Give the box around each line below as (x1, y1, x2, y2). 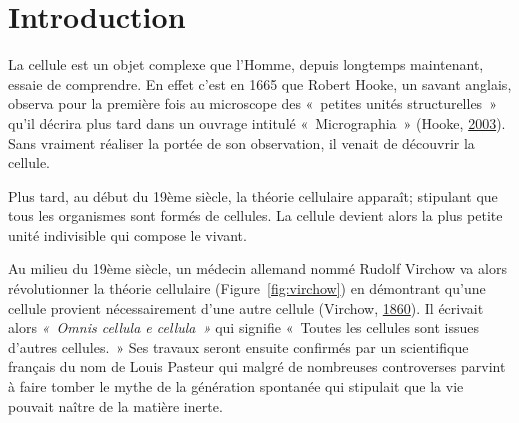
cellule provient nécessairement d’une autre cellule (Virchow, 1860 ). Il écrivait (8, 297, 484, 318)
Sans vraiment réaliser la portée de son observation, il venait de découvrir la (8, 132, 475, 153)
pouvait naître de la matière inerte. (8, 395, 223, 416)
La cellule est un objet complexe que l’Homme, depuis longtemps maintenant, (8, 54, 484, 75)
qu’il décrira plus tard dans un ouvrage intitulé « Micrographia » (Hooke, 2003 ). (8, 112, 506, 133)
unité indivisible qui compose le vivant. (8, 224, 247, 245)
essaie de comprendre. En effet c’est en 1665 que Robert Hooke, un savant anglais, (8, 73, 512, 94)
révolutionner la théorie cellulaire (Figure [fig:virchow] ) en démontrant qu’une (8, 278, 486, 299)
